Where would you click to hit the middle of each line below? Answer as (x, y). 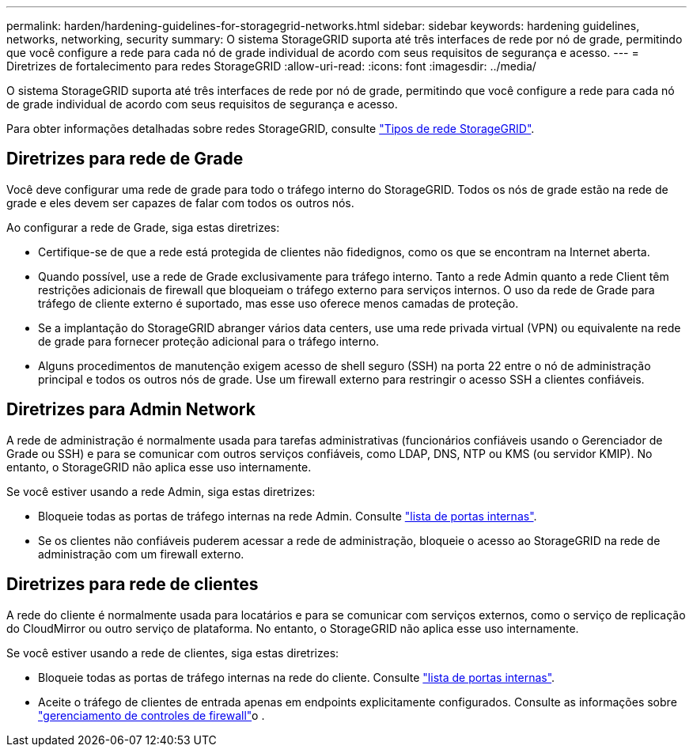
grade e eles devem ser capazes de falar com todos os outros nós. (180, 202)
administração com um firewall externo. (141, 554)
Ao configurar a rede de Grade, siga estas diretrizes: (143, 227)
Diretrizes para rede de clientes (133, 585)
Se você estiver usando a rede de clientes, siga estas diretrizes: (173, 653)
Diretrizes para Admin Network (131, 410)
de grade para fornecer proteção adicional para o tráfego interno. (209, 341)
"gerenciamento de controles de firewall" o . (151, 715)
